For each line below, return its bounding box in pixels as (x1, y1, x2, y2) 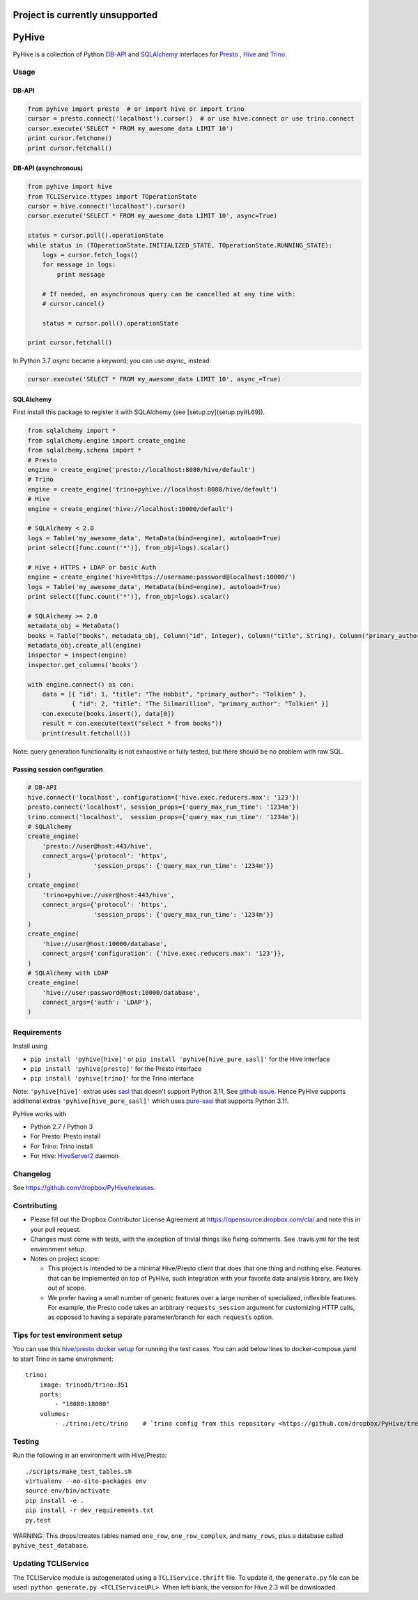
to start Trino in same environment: (13, 1355, 114, 1363)
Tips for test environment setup (13, 1330, 123, 1340)
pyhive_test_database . (13, 1541, 88, 1550)
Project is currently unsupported (13, 9, 158, 21)
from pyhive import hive (27, 183, 113, 191)
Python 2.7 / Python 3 (30, 1122, 93, 1131)
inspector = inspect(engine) (27, 651, 127, 659)
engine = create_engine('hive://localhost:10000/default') (27, 505, 233, 512)
